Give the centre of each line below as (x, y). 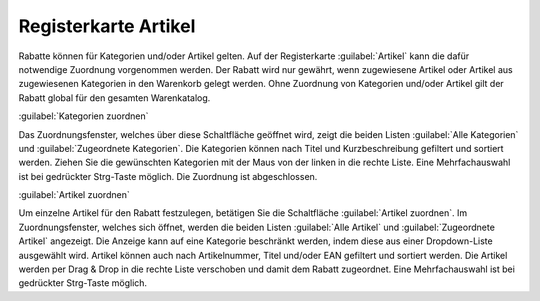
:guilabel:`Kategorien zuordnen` (83, 116)
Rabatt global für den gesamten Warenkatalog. (114, 97)
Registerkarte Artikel (107, 26)
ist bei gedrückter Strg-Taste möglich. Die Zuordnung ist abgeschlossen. (168, 176)
